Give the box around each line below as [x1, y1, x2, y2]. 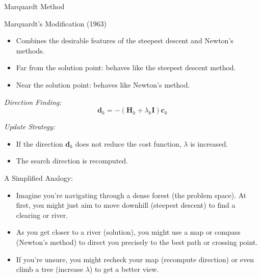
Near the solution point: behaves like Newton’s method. [16, 79, 190, 90]
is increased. [190, 138, 228, 149]
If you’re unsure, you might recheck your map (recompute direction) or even [16, 254, 254, 264]
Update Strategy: [4, 121, 56, 132]
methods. [16, 45, 45, 55]
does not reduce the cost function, [75, 138, 181, 149]
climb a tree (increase [16, 264, 83, 274]
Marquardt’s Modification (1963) [4, 18, 107, 29]
